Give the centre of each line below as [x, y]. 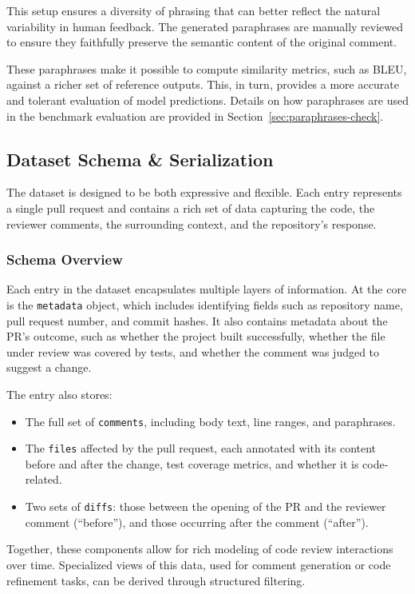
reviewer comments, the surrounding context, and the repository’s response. [192, 223]
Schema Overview [65, 259]
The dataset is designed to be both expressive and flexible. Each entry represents [204, 192]
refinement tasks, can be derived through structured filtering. [156, 580]
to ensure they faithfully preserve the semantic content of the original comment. [202, 42]
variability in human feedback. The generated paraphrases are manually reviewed [205, 26]
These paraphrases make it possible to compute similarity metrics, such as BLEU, [207, 68]
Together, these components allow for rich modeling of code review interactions [200, 549]
